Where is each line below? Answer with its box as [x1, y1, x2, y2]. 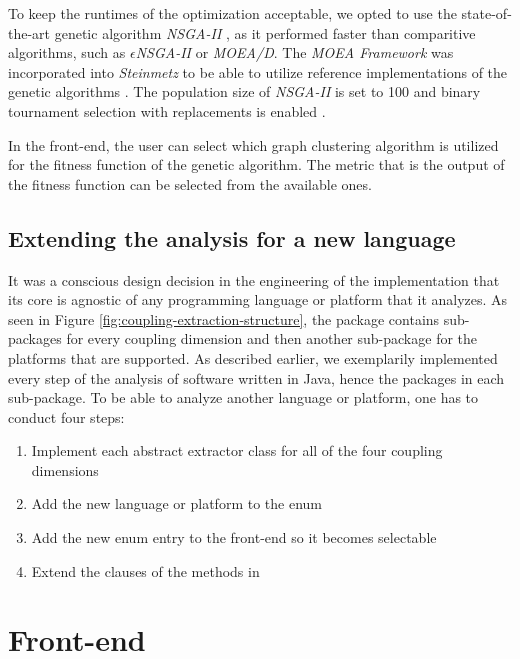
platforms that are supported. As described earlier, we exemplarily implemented [8, 347, 498, 368]
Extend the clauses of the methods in [31, 560, 260, 581]
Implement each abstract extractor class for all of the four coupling [31, 440, 443, 461]
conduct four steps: [8, 406, 125, 427]
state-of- [461, 3, 512, 23]
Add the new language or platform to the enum [31, 493, 322, 514]
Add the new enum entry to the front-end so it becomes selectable [31, 527, 437, 548]
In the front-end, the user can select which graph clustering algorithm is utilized [8, 134, 499, 155]
